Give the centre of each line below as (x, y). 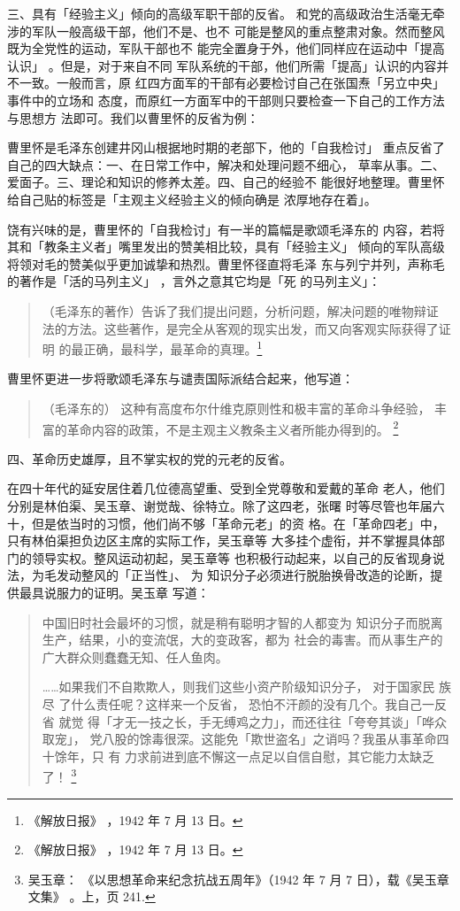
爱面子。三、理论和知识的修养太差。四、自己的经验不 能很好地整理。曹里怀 (226, 182)
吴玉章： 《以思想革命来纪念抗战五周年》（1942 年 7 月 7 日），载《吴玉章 (238, 879)
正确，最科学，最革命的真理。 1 (173, 347)
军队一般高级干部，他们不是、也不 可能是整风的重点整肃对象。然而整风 (238, 31)
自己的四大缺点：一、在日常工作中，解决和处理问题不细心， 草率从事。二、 (226, 164)
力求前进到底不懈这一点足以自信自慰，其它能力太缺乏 (280, 756)
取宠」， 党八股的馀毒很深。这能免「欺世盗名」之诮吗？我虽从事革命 (239, 739)
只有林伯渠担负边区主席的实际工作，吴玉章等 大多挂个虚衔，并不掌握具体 (220, 540)
